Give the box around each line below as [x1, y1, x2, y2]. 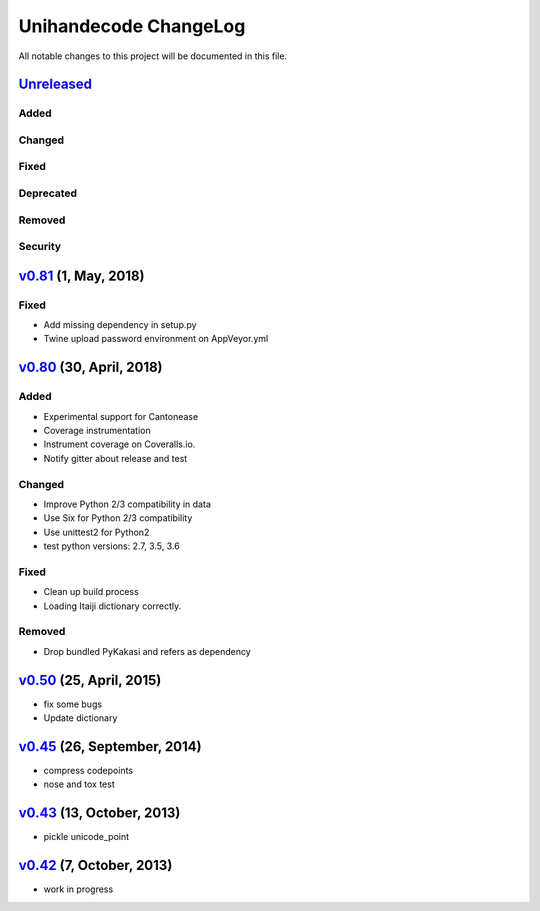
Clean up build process [43, 586, 139, 598]
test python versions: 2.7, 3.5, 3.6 [43, 540, 180, 552]
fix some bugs [43, 698, 103, 710]
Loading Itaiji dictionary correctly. [43, 600, 182, 612]
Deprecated [18, 186, 78, 200]
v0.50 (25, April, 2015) [18, 671, 162, 689]
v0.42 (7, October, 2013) [18, 857, 173, 874]
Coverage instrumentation [43, 425, 151, 437]
